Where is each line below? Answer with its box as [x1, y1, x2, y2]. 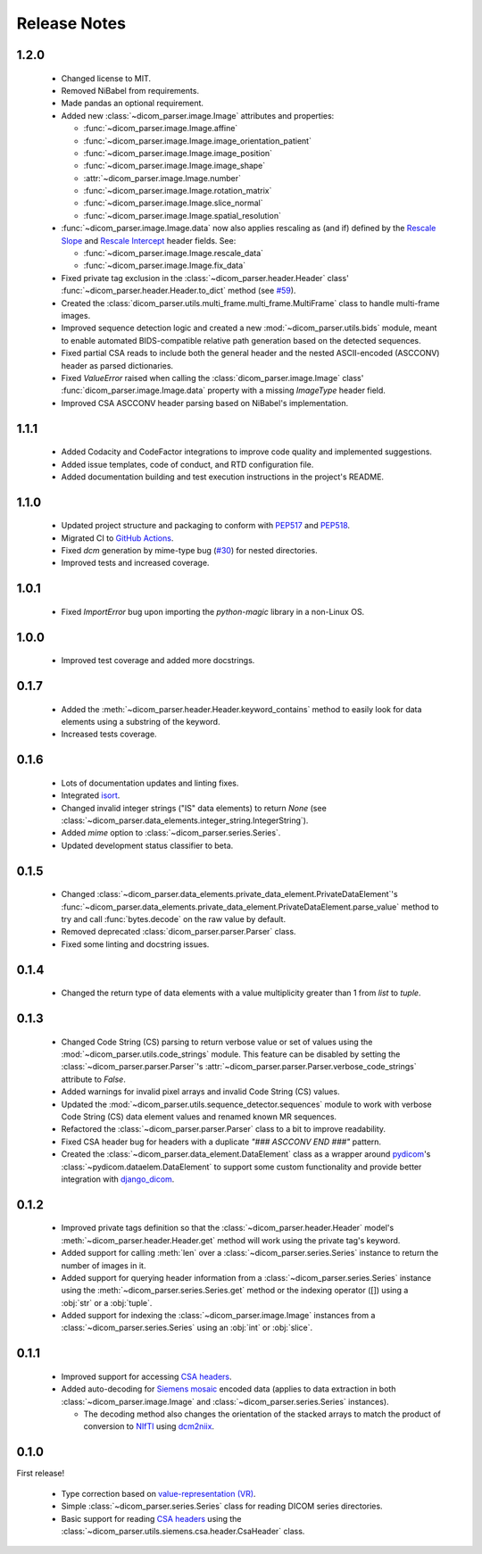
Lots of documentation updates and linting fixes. [61, 777, 239, 788]
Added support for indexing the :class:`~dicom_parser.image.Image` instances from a [61, 1310, 376, 1321]
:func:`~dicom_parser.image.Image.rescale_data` [83, 248, 263, 259]
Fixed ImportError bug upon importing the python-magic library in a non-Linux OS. [61, 606, 365, 617]
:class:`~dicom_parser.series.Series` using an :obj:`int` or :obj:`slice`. [61, 1322, 313, 1334]
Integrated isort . [61, 790, 120, 801]
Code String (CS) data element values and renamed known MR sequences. [61, 1111, 337, 1122]
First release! [16, 1468, 65, 1479]
